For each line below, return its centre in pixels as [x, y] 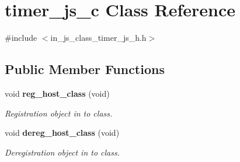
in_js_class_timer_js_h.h [98, 38]
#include [21, 38]
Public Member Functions [85, 69]
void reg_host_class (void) [57, 93]
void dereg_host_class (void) [62, 133]
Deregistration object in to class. [62, 152]
